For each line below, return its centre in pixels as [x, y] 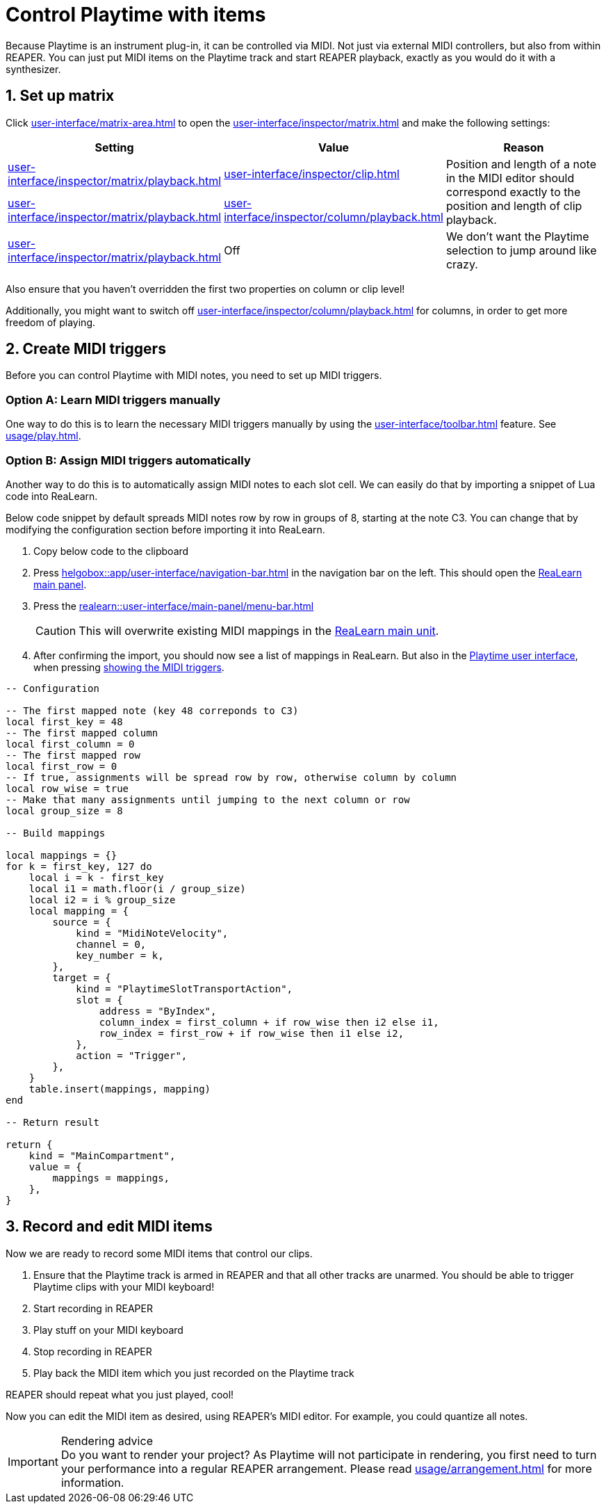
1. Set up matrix [60, 96]
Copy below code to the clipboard [111, 551]
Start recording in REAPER [93, 1308]
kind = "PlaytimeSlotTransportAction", [185, 988]
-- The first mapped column [82, 733]
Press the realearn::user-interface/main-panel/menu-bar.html [174, 606]
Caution [56, 630]
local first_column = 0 [70, 744]
